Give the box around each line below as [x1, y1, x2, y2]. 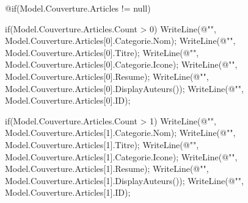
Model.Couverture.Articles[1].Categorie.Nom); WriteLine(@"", [5, 126, 236, 139]
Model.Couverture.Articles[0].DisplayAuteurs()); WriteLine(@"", [5, 82, 244, 94]
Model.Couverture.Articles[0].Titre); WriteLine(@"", [5, 46, 199, 59]
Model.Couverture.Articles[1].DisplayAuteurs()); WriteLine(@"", [5, 174, 244, 187]
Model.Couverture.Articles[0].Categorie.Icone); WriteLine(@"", [5, 58, 238, 71]
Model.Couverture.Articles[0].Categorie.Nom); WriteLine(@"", [5, 34, 236, 47]
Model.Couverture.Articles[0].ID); [5, 94, 131, 107]
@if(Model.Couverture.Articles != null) [5, 2, 151, 14]
